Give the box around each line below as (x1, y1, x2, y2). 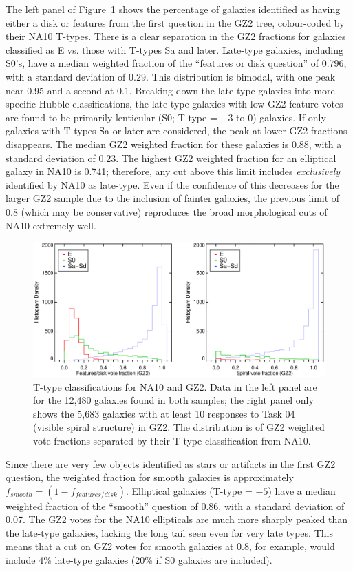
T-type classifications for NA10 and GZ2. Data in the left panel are (33, 379, 317, 394)
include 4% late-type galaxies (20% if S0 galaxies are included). (6, 553, 272, 567)
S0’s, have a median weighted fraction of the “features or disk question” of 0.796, (6, 56, 347, 70)
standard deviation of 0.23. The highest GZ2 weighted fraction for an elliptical (6, 150, 336, 165)
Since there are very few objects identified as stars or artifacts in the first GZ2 (6, 456, 336, 471)
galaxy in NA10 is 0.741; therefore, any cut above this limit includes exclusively (6, 164, 341, 178)
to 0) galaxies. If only (236, 110, 326, 124)
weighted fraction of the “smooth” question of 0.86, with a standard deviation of (6, 498, 345, 513)
